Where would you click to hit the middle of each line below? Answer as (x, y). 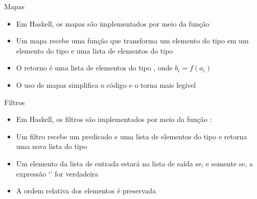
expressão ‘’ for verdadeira (57, 173)
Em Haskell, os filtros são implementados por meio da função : (114, 119)
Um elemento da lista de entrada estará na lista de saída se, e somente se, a (135, 163)
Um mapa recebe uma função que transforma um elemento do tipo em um (132, 41)
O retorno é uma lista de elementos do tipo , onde (94, 68)
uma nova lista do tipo (51, 146)
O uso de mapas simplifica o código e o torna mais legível (106, 84)
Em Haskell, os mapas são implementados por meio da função (113, 23)
